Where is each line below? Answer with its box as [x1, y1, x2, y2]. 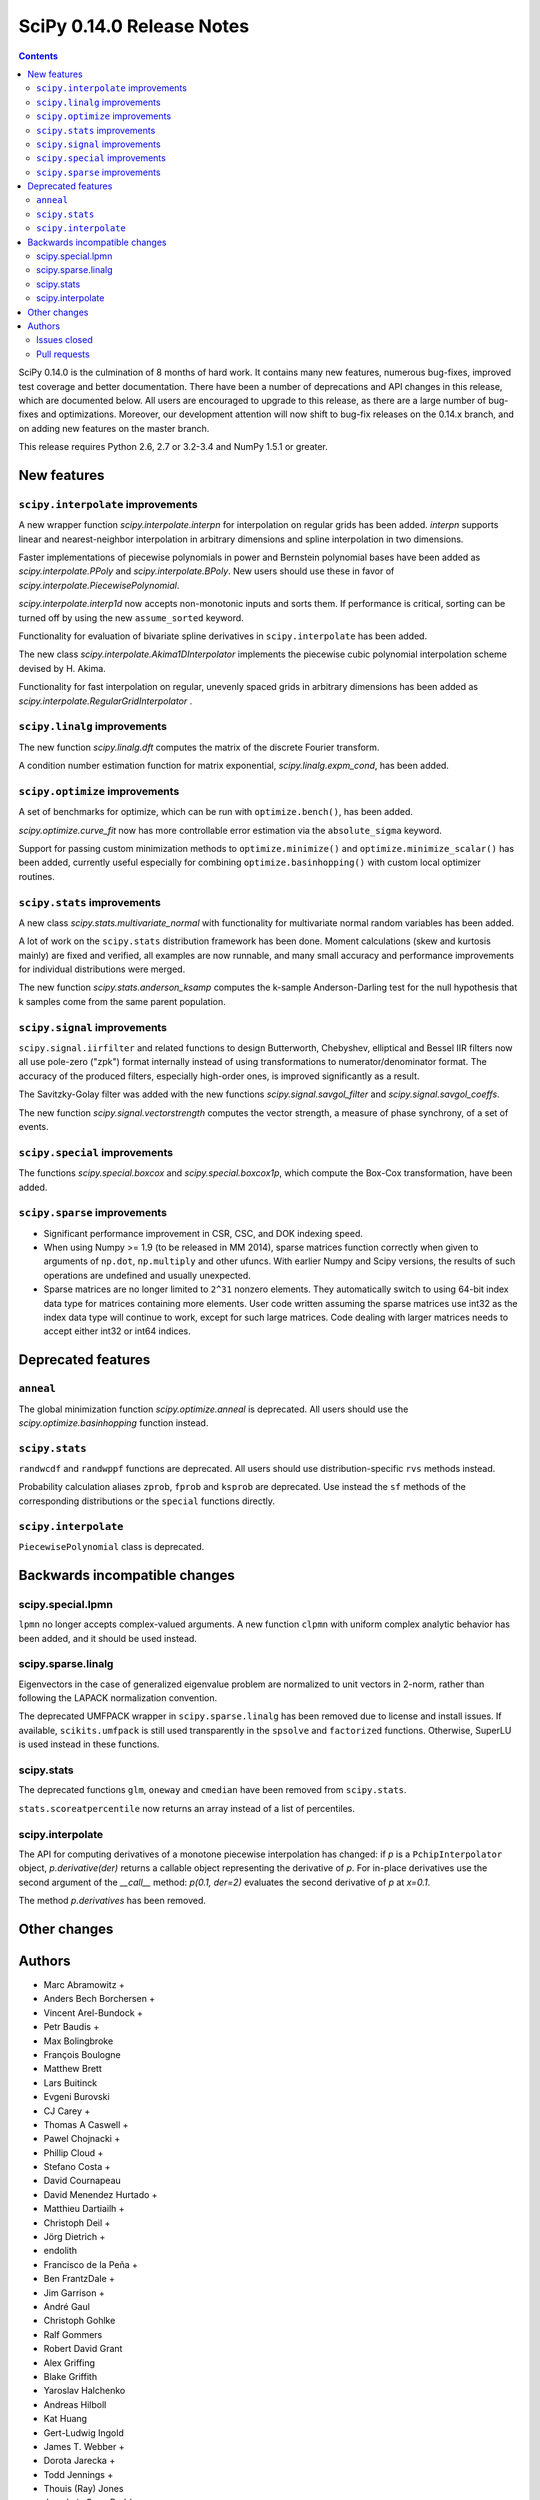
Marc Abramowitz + [43, 1979, 125, 1990]
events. [18, 1120, 49, 1132]
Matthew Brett [43, 2063, 102, 2075]
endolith [43, 2245, 78, 2257]
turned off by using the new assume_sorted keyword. [18, 611, 244, 624]
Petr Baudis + [43, 2021, 100, 2033]
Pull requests [36, 348, 90, 360]
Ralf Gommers [43, 2328, 103, 2340]
